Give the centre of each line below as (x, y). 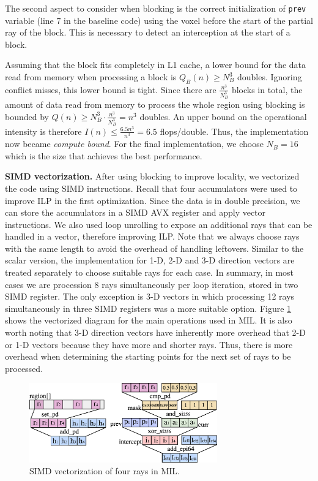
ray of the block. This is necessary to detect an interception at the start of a (148, 32)
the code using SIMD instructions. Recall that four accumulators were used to (151, 188)
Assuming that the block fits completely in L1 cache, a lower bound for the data (156, 65)
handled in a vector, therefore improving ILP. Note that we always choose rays (152, 236)
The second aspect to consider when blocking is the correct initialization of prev (156, 8)
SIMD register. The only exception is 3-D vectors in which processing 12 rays (150, 296)
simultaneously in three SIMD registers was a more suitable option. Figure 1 (148, 308)
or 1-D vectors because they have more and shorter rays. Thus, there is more (149, 344)
